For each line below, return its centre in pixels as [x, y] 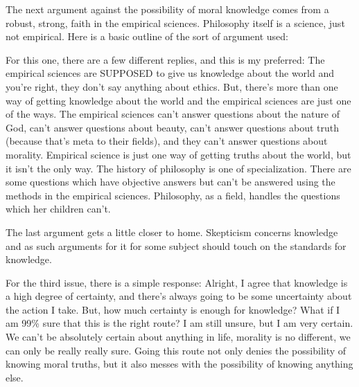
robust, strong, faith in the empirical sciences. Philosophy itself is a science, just [175, 22]
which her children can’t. [58, 209]
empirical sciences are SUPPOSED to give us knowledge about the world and [170, 73]
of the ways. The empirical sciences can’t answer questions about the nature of [173, 114]
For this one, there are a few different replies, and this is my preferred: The [165, 59]
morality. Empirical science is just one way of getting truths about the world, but [178, 154]
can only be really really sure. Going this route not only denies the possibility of [176, 350]
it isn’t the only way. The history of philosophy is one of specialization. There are [178, 168]
